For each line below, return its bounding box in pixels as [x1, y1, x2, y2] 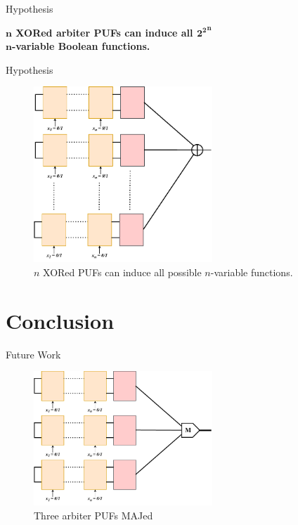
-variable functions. [210, 264, 293, 279]
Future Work [6, 346, 61, 361]
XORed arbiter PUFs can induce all [15, 25, 193, 39]
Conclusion [6, 306, 115, 335]
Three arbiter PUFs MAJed [34, 507, 153, 522]
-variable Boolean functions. [11, 39, 150, 53]
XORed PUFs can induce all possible [43, 264, 202, 279]
